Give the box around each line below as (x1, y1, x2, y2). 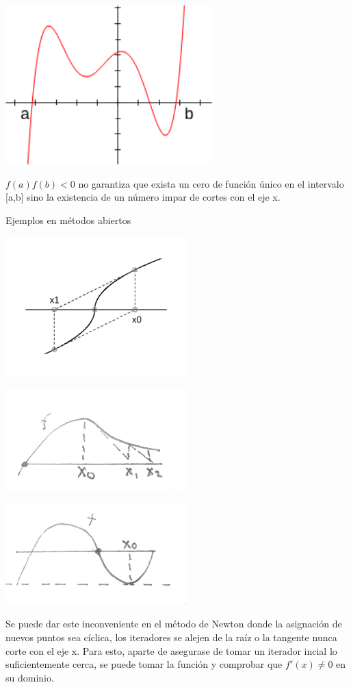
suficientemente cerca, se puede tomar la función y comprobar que (5, 657, 283, 671)
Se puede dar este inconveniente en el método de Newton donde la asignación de (5, 616, 342, 631)
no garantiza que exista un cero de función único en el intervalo (78, 176, 344, 190)
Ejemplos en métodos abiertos (5, 213, 131, 227)
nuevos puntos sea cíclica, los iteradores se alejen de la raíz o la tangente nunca (5, 629, 337, 644)
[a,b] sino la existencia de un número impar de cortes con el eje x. (5, 190, 281, 204)
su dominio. (5, 670, 54, 684)
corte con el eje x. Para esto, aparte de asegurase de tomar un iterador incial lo (5, 643, 337, 658)
